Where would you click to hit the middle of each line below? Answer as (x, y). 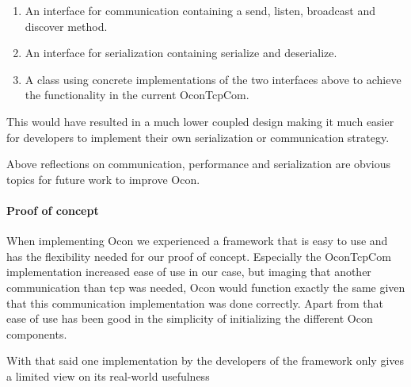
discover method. (66, 26)
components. (37, 333)
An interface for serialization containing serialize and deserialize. (181, 53)
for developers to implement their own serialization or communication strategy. (198, 137)
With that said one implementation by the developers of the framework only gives (205, 360)
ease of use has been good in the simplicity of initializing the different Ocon (190, 318)
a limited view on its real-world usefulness (108, 376)
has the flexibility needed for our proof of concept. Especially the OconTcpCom (199, 256)
